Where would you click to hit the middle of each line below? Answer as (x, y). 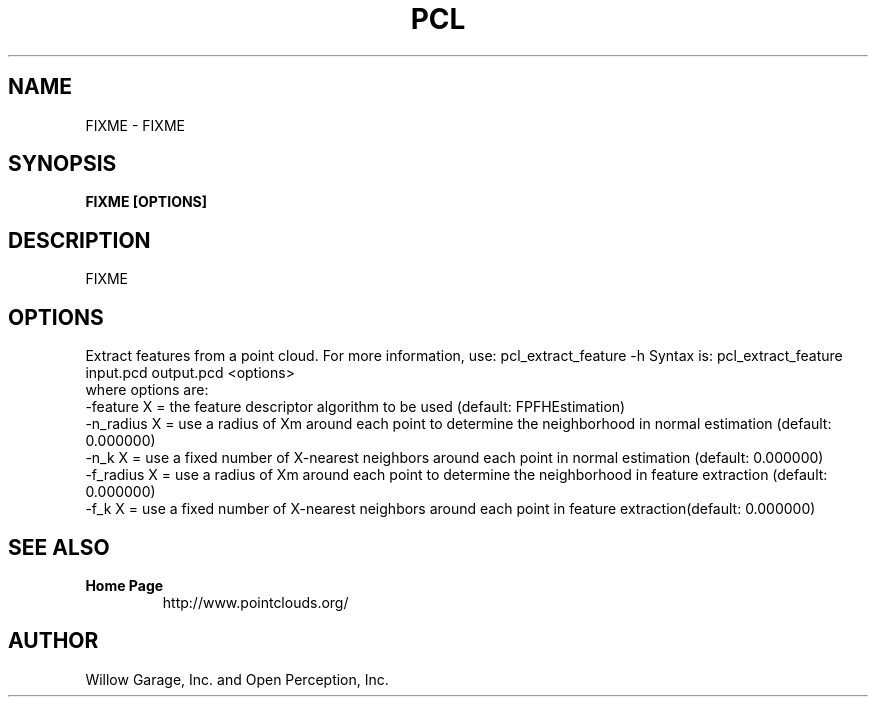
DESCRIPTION (79, 240)
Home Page (124, 585)
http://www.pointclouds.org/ (255, 602)
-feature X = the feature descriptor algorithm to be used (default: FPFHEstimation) (355, 407)
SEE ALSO (59, 547)
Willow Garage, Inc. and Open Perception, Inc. (237, 679)
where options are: (147, 390)
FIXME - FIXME (135, 125)
